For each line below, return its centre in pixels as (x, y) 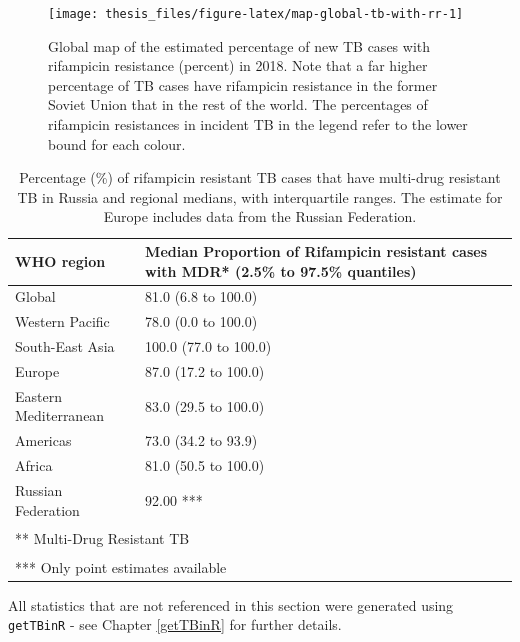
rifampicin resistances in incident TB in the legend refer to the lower (258, 124)
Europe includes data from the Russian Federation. (260, 216)
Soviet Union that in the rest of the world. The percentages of (238, 104)
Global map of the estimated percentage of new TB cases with (239, 45)
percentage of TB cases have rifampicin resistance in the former (243, 84)
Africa (34, 465)
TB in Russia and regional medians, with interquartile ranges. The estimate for (260, 196)
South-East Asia (65, 346)
